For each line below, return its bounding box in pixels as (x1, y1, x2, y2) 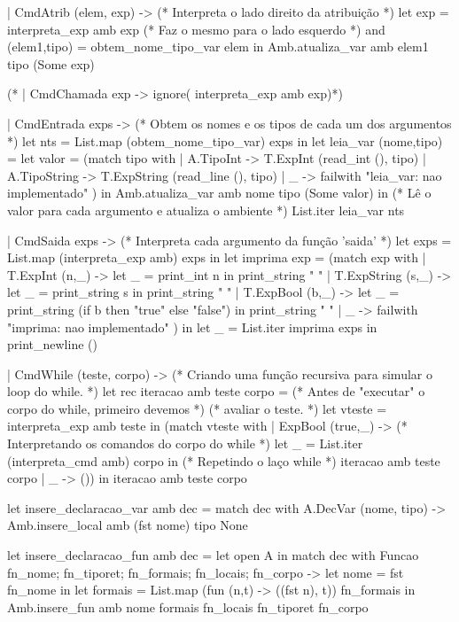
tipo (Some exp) (7, 54, 95, 73)
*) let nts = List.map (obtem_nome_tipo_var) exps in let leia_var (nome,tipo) (7, 131, 443, 150)
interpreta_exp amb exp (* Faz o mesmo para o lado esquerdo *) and (7, 19, 385, 38)
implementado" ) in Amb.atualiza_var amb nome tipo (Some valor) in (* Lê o (7, 183, 432, 202)
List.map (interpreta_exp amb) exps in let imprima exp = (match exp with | (7, 248, 426, 267)
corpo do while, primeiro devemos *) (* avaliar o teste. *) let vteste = (7, 399, 387, 417)
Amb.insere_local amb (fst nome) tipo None (7, 516, 248, 534)
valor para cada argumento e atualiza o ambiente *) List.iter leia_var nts (7, 200, 405, 219)
